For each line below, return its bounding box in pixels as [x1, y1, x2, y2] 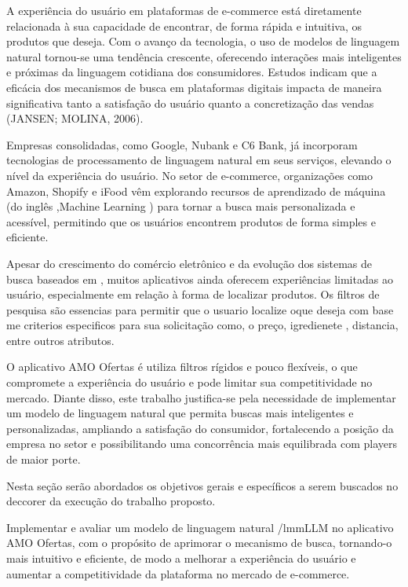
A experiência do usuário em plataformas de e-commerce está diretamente [6, 2, 362, 18]
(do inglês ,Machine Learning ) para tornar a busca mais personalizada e [6, 198, 355, 215]
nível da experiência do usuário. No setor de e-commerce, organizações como [6, 167, 373, 183]
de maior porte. [6, 451, 81, 468]
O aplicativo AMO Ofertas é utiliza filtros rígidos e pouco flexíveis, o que [6, 358, 358, 375]
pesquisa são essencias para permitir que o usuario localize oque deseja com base [6, 301, 394, 317]
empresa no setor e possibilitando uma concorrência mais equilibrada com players [6, 435, 398, 452]
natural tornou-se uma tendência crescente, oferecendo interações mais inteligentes [6, 48, 402, 64]
